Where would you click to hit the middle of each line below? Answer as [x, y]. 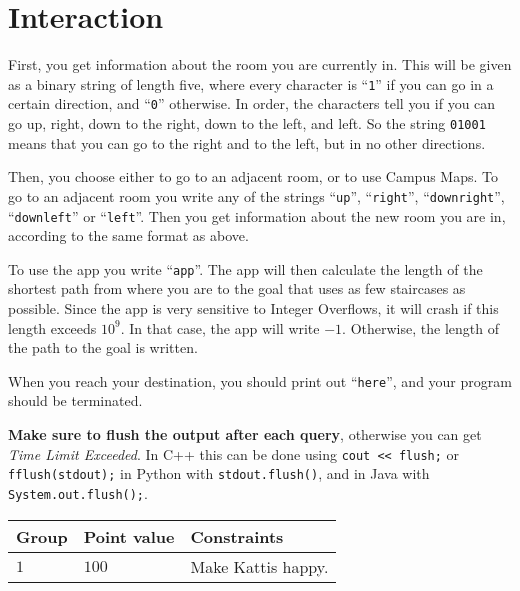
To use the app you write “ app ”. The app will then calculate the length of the [245, 268]
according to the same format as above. [128, 235]
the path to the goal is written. [103, 347]
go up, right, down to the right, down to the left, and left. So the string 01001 [247, 123]
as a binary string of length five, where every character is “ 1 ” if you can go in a [251, 83]
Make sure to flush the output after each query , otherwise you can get [245, 434]
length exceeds [52, 327]
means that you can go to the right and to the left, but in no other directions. [247, 142]
